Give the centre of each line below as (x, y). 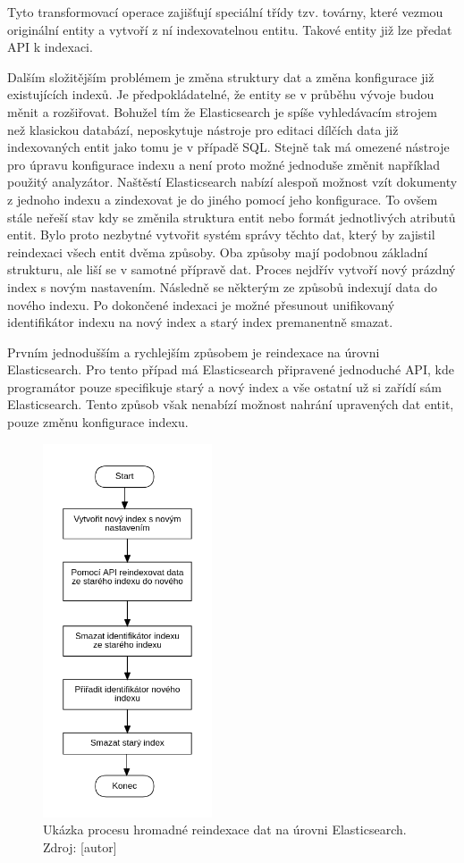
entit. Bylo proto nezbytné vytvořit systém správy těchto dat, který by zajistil (221, 235)
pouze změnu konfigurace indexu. (98, 422)
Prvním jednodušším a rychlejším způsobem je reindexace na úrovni (194, 352)
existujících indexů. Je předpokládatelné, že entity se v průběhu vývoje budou (221, 94)
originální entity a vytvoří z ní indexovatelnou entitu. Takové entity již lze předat (230, 29)
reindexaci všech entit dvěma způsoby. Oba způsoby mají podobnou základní (218, 251)
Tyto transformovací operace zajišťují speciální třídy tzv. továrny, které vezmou (225, 12)
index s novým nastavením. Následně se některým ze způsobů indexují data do (223, 286)
